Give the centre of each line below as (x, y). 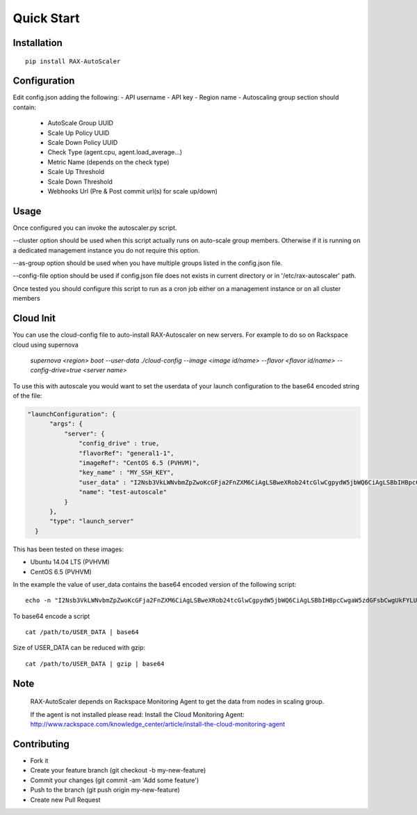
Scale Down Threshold (80, 182)
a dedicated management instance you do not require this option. (106, 250)
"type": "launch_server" (92, 521)
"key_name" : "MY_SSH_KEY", (126, 473)
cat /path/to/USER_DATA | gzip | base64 (95, 664)
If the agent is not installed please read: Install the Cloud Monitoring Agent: (137, 714)
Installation (38, 43)
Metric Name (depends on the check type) (108, 162)
